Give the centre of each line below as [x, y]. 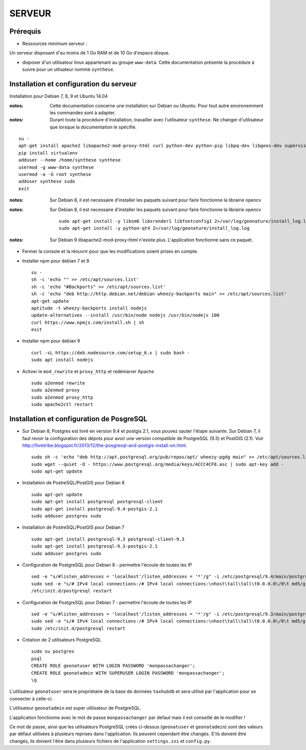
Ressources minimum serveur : [55, 44]
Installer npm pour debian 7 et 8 [56, 261]
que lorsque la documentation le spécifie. [93, 127]
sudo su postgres [53, 652]
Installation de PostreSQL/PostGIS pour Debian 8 [73, 483]
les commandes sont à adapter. [83, 113]
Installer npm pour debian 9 [51, 341]
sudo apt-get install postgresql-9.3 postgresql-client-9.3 [108, 539]
